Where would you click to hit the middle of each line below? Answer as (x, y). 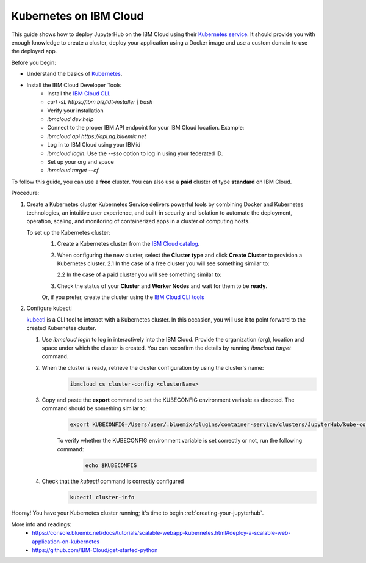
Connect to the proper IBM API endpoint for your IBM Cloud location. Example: (146, 128)
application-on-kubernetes (66, 542)
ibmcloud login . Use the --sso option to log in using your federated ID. (135, 153)
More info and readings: (41, 524)
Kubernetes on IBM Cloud (77, 16)
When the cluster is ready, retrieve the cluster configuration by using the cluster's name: (153, 367)
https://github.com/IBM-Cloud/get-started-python (95, 550)
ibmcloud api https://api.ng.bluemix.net (97, 136)
